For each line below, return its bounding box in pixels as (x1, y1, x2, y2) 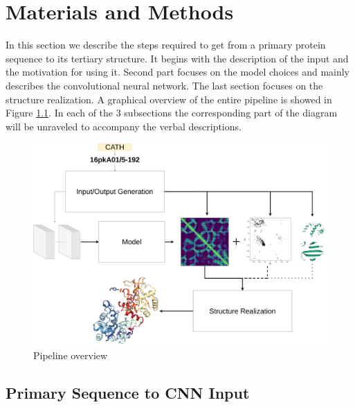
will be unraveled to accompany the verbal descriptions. (6, 119, 242, 133)
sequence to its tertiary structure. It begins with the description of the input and (6, 51, 349, 65)
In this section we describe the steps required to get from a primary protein (6, 37, 326, 52)
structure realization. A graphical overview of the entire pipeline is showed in (6, 92, 332, 106)
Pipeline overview (33, 348, 108, 363)
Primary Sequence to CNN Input (6, 382, 250, 404)
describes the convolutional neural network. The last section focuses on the (6, 78, 323, 92)
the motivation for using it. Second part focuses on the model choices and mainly (6, 64, 349, 79)
